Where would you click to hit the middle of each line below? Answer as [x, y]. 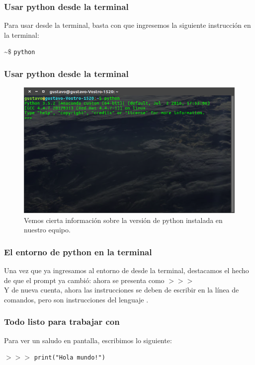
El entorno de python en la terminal [78, 252]
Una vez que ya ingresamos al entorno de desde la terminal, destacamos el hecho [127, 270]
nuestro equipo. [47, 230]
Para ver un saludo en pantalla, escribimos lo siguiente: [88, 340]
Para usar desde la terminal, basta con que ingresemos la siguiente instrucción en [127, 25]
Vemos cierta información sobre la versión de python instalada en [123, 220]
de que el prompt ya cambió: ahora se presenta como [84, 280]
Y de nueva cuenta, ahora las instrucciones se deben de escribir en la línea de [122, 290]
